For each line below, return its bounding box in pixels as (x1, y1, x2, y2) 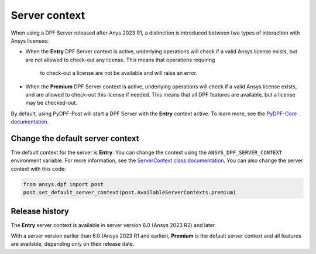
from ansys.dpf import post (23, 181, 104, 187)
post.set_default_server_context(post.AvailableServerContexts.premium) (23, 189, 236, 196)
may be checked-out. (25, 99, 77, 107)
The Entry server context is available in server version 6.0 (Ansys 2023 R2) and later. (11, 221, 217, 228)
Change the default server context (11, 133, 139, 143)
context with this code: (11, 165, 66, 172)
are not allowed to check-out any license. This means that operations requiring (25, 56, 215, 63)
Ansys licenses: (11, 37, 49, 44)
